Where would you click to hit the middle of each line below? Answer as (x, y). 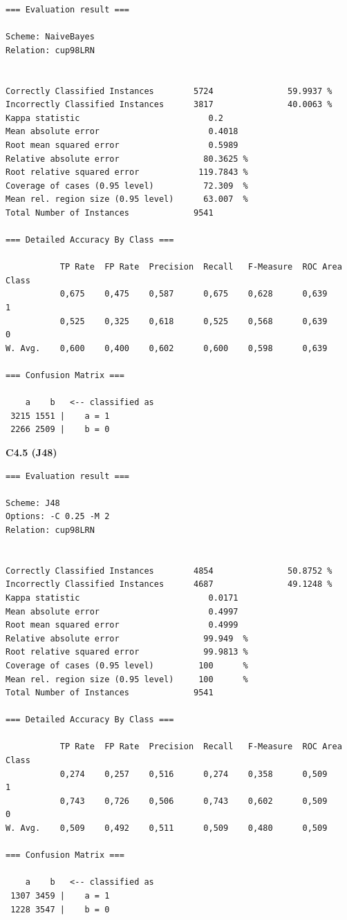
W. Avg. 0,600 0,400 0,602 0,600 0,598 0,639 (167, 348)
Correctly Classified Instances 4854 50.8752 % (169, 571)
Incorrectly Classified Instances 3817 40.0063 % (169, 105)
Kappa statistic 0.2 (114, 118)
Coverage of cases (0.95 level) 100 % (127, 665)
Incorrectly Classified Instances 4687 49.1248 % (169, 584)
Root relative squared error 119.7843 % (127, 172)
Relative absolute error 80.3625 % (127, 159)
